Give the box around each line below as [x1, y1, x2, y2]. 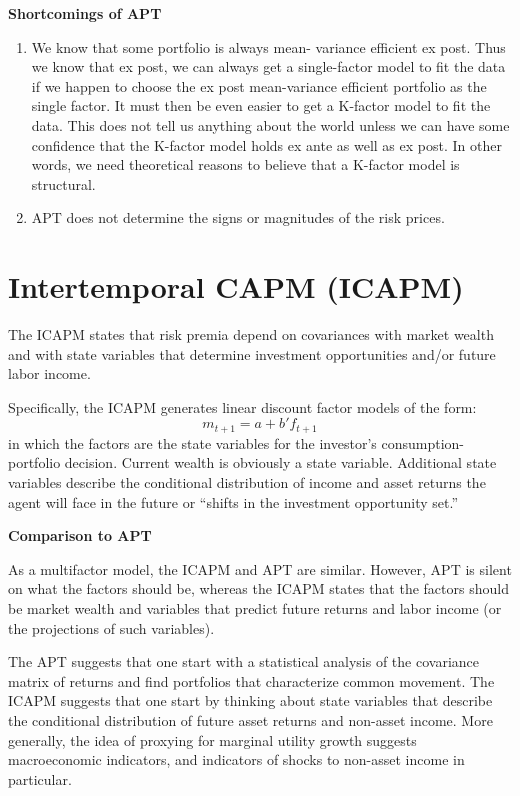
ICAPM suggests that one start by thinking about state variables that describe [8, 690, 493, 711]
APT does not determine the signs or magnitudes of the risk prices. [31, 207, 445, 228]
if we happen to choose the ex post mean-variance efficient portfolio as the [31, 75, 487, 96]
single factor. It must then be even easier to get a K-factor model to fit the [31, 95, 491, 116]
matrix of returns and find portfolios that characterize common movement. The [8, 670, 495, 691]
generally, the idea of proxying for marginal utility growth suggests [8, 729, 417, 750]
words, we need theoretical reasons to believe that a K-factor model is [31, 154, 460, 175]
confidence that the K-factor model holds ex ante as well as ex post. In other [31, 134, 502, 155]
